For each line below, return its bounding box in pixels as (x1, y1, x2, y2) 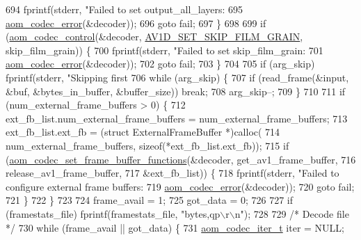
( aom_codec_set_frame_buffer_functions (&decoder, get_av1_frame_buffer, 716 (6, 152, 356, 166)
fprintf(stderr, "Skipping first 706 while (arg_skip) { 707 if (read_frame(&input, (6, 70, 349, 84)
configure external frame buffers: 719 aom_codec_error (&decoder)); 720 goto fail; (6, 179, 355, 193)
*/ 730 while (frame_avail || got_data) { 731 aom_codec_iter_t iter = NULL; (6, 220, 345, 234)
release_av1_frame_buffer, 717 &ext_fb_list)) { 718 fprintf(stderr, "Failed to (6, 166, 339, 180)
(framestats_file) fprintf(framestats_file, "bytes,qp (6, 206, 220, 221)
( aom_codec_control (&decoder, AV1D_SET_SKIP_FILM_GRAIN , (6, 29, 303, 44)
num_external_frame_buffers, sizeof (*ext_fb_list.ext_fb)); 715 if (6, 138, 289, 152)
